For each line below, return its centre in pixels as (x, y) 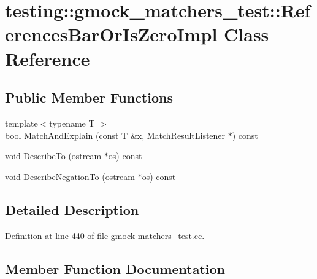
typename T (72, 123)
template (21, 123)
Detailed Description (72, 209)
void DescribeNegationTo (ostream (70, 176)
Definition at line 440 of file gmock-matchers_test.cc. (105, 235)
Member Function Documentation (115, 268)
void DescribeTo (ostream (53, 156)
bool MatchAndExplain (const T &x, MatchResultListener (115, 135)
